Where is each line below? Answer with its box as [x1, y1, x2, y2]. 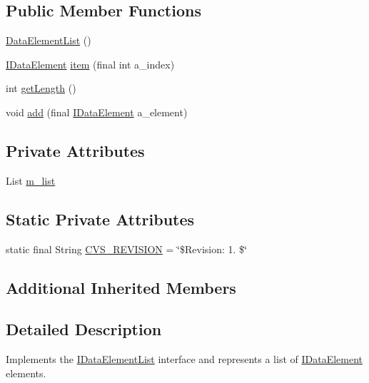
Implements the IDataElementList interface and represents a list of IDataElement [6, 352, 363, 367]
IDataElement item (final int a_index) [6, 56, 175, 71]
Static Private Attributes [6, 208, 195, 230]
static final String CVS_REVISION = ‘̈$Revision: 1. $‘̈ [6, 241, 247, 256]
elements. [6, 365, 46, 380]
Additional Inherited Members [6, 276, 236, 298]
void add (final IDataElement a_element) [6, 104, 188, 119]
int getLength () [6, 81, 76, 96]
